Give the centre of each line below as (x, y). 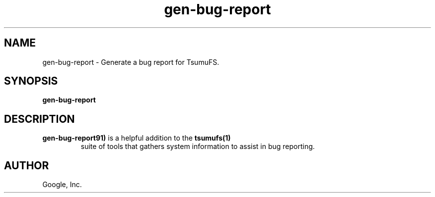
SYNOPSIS (31, 81)
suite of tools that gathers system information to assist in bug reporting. (198, 147)
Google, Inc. (62, 185)
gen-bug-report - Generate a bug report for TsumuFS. (131, 62)
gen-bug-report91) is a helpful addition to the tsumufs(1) (137, 138)
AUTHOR (27, 165)
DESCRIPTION (39, 119)
